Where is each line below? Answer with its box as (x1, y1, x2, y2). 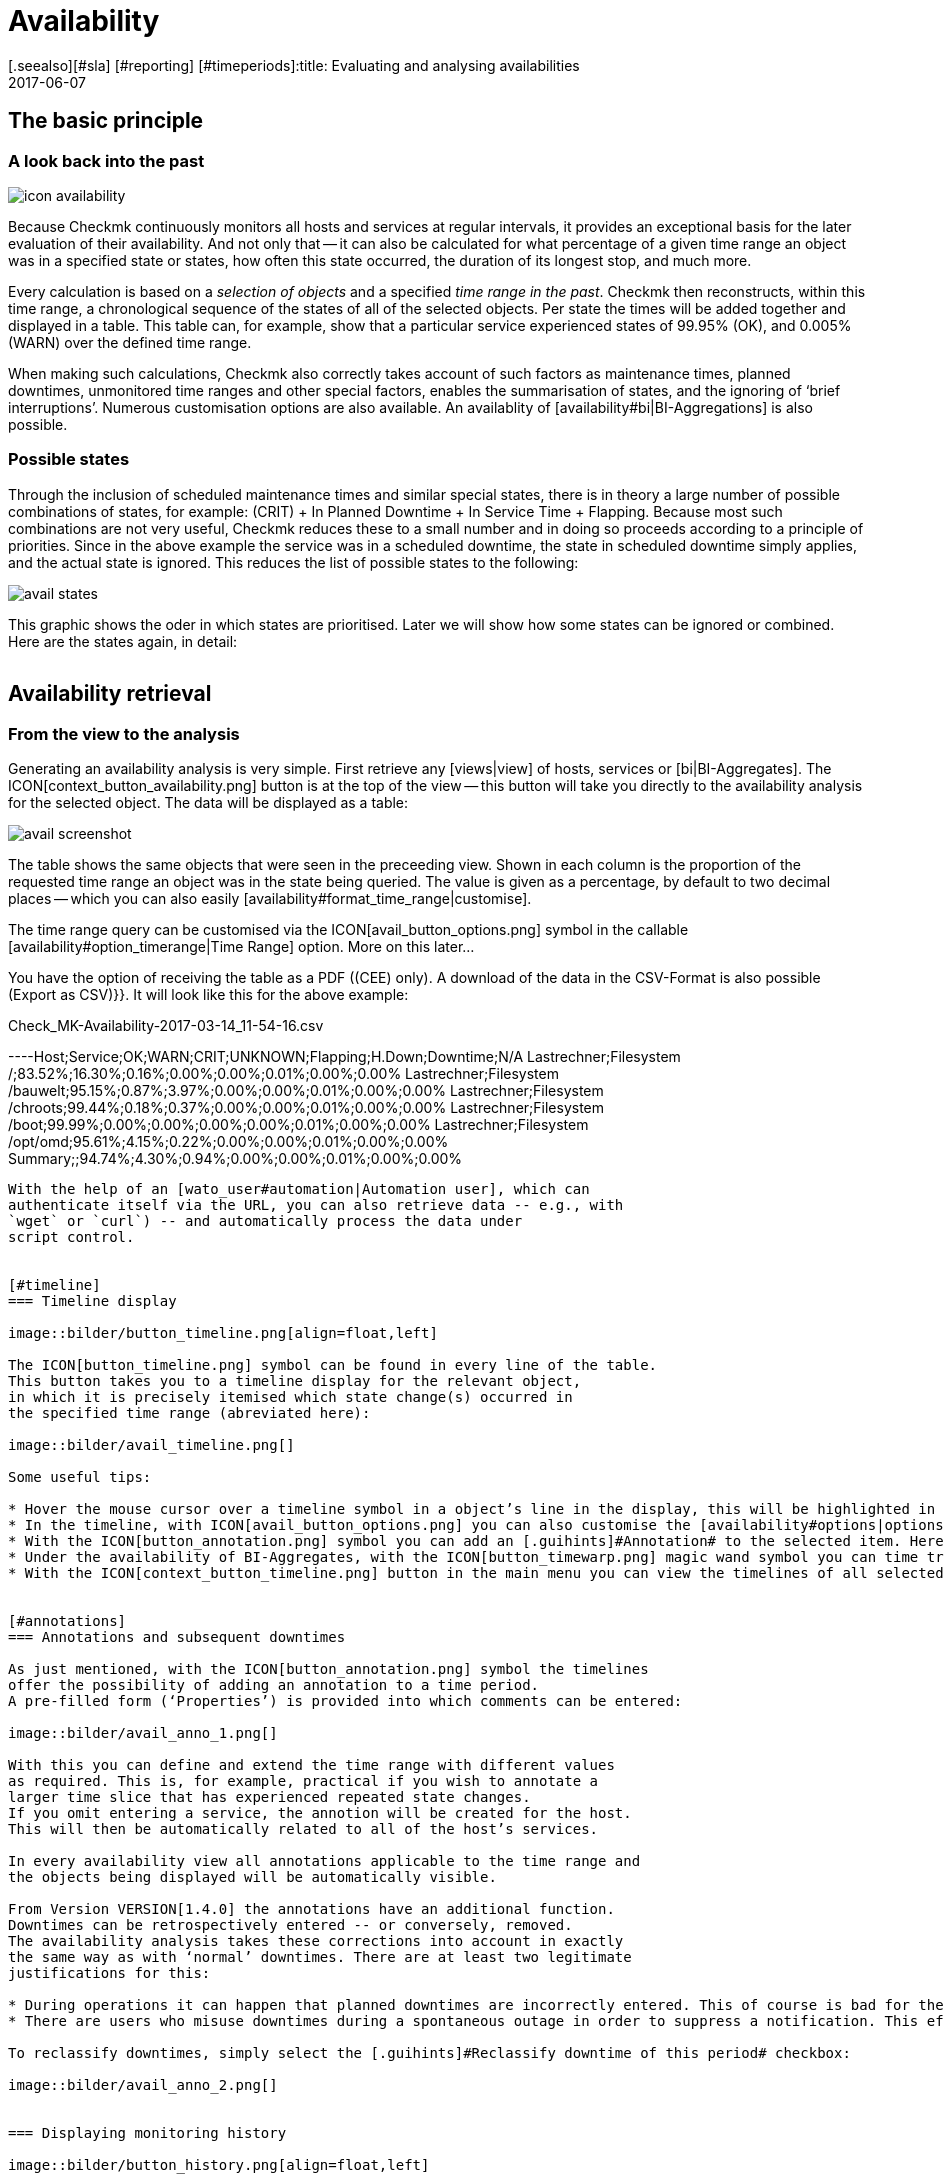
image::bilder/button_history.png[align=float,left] (8, 2156, 430, 2173)
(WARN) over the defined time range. (8, 333, 252, 351)
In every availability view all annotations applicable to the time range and (8, 1852, 641, 1869)
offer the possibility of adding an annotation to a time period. (8, 1676, 540, 1693)
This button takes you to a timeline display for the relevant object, (8, 1372, 582, 1389)
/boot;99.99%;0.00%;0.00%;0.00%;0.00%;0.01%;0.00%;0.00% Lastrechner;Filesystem (8, 1115, 589, 1133)
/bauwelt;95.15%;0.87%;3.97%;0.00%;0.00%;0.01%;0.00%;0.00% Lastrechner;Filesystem (8, 1081, 604, 1099)
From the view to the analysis (8, 723, 240, 744)
